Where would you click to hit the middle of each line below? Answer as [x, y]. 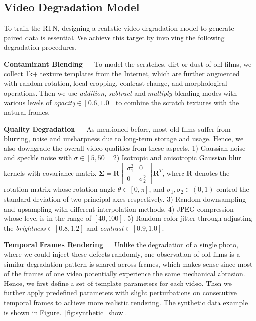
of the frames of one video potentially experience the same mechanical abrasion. [125, 273]
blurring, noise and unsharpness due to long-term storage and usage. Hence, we [124, 138]
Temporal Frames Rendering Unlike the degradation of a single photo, [121, 244]
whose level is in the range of [48, 218]
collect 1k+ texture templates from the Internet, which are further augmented [122, 73]
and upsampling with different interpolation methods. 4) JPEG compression [119, 208]
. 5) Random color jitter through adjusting [187, 218]
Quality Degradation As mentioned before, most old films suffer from [117, 128]
